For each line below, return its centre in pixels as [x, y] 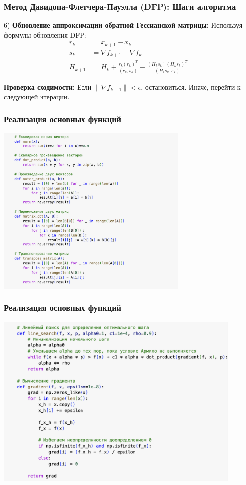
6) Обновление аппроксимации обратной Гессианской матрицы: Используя [123, 25]
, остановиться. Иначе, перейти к [191, 86]
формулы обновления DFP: [45, 34]
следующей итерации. [37, 97]
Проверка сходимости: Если [48, 86]
